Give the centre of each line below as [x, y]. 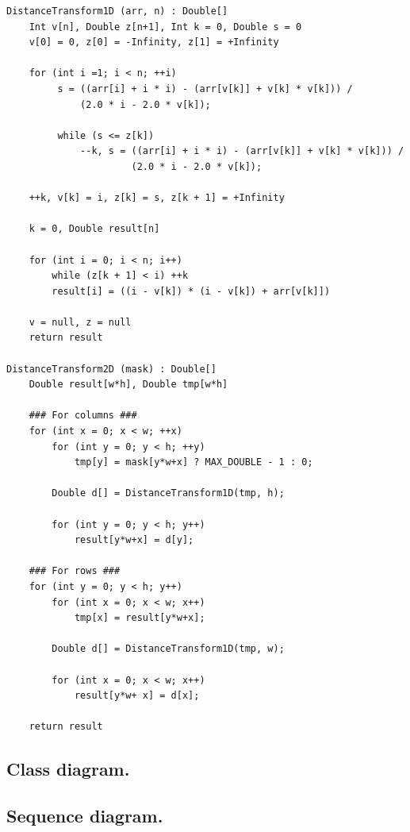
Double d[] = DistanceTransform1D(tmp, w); [168, 649]
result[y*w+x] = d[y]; [134, 540]
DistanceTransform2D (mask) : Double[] [111, 369]
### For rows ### [75, 571]
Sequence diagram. [85, 816]
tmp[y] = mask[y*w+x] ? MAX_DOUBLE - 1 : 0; [194, 462]
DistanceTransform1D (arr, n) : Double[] [117, 11]
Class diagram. [68, 769]
